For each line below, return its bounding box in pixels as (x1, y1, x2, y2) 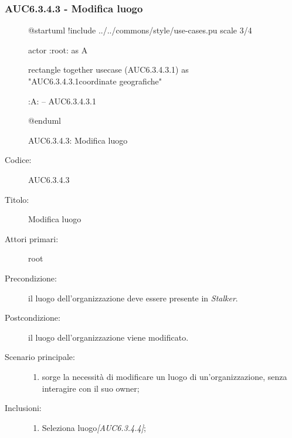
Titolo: (5, 193, 29, 205)
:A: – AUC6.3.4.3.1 (28, 94, 96, 107)
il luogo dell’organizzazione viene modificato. (28, 331, 189, 343)
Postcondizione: (5, 311, 60, 324)
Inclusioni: (5, 402, 42, 414)
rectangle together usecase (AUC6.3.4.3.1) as (28, 63, 189, 76)
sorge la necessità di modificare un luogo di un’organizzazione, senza (42, 370, 287, 382)
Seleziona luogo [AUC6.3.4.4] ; (42, 421, 146, 433)
